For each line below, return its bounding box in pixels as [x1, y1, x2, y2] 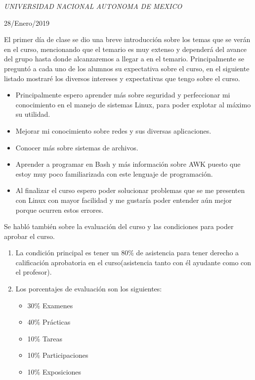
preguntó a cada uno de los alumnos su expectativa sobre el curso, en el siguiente [4, 63, 250, 73]
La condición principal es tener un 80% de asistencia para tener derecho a [15, 247, 239, 258]
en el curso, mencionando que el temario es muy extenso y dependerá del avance [4, 44, 247, 54]
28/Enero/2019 [4, 17, 50, 28]
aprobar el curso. [4, 231, 55, 241]
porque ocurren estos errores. [15, 204, 104, 215]
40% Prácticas [27, 317, 71, 327]
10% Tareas [27, 333, 63, 343]
